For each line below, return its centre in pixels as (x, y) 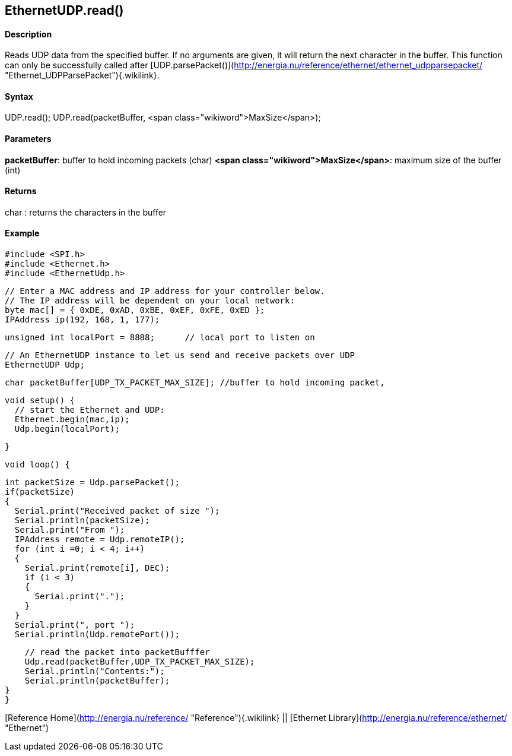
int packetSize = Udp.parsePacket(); (93, 483)
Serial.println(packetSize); (82, 521)
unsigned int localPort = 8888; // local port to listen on (160, 338)
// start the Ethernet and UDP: (90, 410)
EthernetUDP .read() (64, 10)
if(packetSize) (40, 492)
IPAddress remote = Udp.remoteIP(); (100, 540)
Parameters (28, 139)
